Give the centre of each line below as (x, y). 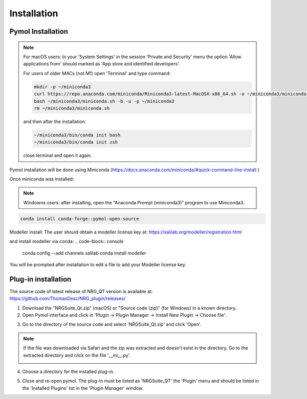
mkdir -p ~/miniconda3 (62, 87)
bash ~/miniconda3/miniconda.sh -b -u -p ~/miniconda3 (104, 101)
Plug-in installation (40, 279)
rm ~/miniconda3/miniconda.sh (72, 108)
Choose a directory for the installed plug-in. (68, 371)
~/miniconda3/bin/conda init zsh (76, 142)
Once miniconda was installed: (42, 179)
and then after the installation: (55, 121)
